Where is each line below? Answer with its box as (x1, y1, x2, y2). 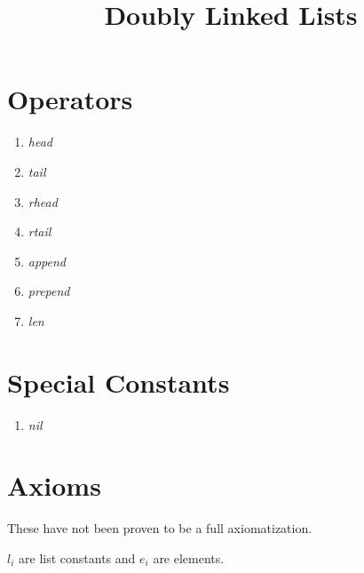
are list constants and (19, 548, 136, 567)
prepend (28, 282, 70, 300)
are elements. (153, 548, 225, 567)
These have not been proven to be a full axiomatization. (7, 519, 313, 537)
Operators (7, 81, 133, 117)
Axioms (7, 467, 101, 504)
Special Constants (7, 363, 230, 400)
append (28, 251, 67, 270)
